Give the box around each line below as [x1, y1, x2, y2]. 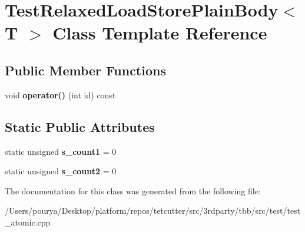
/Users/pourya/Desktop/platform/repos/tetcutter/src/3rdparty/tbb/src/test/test [5, 204, 301, 217]
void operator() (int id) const [5, 88, 116, 101]
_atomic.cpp [5, 216, 51, 228]
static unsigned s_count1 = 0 [5, 145, 117, 157]
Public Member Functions [5, 61, 166, 79]
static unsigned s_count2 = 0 [5, 165, 117, 177]
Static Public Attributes [5, 117, 155, 135]
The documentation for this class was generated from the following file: [5, 184, 261, 197]
